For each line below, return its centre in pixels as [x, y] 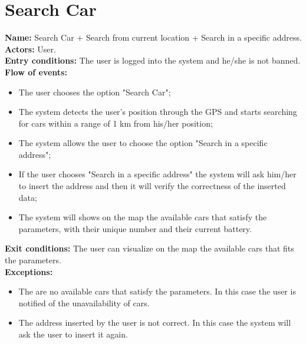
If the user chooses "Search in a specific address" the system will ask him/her [157, 174]
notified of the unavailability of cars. [84, 302]
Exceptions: [29, 271]
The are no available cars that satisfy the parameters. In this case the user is [157, 291]
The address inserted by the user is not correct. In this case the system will [155, 322]
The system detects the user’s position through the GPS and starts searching [158, 112]
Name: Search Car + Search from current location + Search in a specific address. [153, 37]
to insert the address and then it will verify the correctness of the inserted [152, 186]
